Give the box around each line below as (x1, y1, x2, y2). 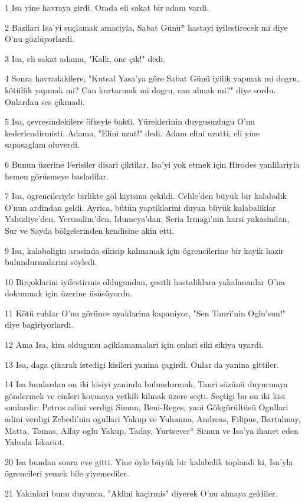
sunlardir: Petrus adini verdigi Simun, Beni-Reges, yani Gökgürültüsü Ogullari (5, 401, 288, 413)
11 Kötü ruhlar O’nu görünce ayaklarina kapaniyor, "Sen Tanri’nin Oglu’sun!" (5, 306, 286, 319)
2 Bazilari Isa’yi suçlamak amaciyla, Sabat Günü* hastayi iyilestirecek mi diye (5, 21, 288, 33)
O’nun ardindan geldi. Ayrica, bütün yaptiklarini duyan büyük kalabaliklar (5, 201, 276, 213)
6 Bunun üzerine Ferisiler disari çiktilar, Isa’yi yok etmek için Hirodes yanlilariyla (5, 158, 300, 170)
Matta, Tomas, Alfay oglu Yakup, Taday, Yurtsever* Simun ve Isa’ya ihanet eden (5, 424, 299, 436)
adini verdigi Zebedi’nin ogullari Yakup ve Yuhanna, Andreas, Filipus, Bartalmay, (5, 413, 301, 425)
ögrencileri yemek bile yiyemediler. (5, 467, 129, 479)
